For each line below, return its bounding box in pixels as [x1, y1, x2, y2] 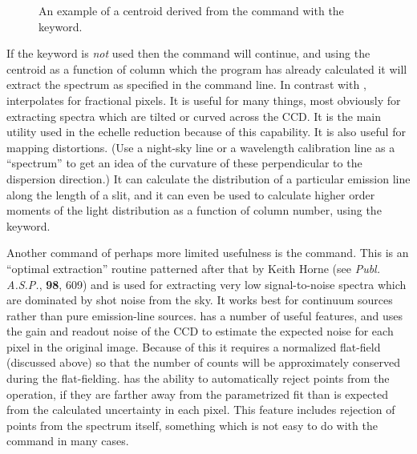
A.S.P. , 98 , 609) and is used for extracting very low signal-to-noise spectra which [6, 275, 407, 292]
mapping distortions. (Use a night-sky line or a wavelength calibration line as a [6, 139, 395, 155]
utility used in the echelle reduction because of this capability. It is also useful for [6, 123, 406, 140]
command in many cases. [6, 432, 129, 449]
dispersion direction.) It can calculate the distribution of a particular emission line [6, 170, 411, 187]
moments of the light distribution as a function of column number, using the [6, 202, 382, 219]
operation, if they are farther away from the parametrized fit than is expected [6, 385, 388, 402]
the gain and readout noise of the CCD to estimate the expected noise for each [6, 323, 394, 339]
